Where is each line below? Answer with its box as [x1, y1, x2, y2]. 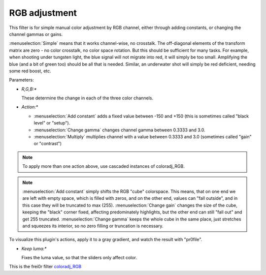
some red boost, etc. [9, 68, 51, 74]
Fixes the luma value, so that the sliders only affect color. [21, 255, 137, 261]
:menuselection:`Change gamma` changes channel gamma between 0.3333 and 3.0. [33, 127, 205, 133]
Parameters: [9, 77, 34, 83]
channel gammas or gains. [9, 31, 63, 37]
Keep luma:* [21, 245, 47, 251]
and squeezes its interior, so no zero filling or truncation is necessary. [22, 223, 164, 229]
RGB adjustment [9, 7, 77, 18]
